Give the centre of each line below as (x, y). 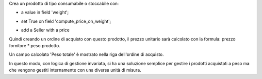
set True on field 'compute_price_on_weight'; (66, 21)
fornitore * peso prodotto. (35, 45)
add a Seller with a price (45, 30)
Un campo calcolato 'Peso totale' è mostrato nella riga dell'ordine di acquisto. (86, 54)
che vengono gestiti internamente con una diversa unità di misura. (75, 70)
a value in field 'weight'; (45, 13)
